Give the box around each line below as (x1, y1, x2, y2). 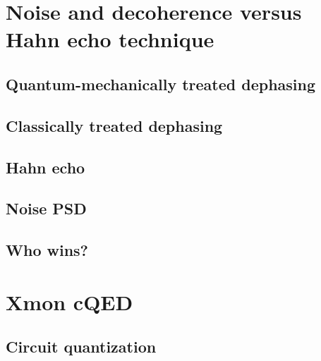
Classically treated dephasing (6, 114, 223, 136)
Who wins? (6, 239, 89, 261)
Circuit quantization (6, 336, 157, 357)
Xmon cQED (6, 287, 133, 316)
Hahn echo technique (6, 25, 214, 54)
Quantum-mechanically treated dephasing (6, 73, 316, 94)
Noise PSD (6, 197, 87, 219)
